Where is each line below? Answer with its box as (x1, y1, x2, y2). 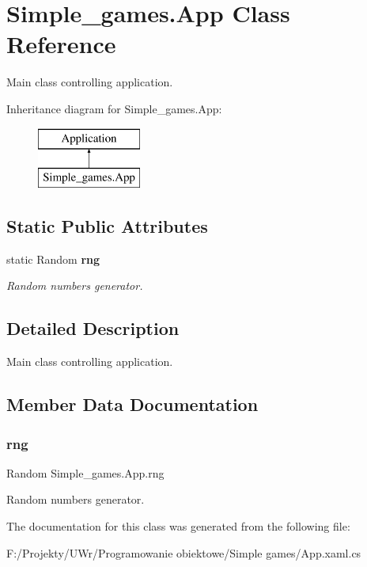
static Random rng (6, 250, 100, 267)
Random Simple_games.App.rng (6, 464, 165, 481)
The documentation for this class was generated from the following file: (6, 518, 350, 535)
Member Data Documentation (6, 392, 259, 417)
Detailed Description (6, 316, 180, 341)
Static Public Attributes (6, 214, 208, 238)
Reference (6, 28, 116, 60)
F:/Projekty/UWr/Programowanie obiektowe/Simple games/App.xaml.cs (6, 544, 361, 561)
